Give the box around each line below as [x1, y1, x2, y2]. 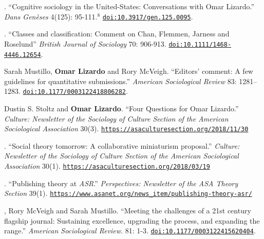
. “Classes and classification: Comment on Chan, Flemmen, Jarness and [4, 28, 230, 39]
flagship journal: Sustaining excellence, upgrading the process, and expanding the [4, 215, 260, 226]
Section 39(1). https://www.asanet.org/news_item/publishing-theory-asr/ [4, 188, 252, 198]
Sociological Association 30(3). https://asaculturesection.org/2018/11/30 [4, 123, 249, 134]
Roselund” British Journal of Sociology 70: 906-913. [4, 38, 166, 49]
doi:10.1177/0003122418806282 [23, 88, 126, 96]
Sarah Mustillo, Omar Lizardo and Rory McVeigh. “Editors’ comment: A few [4, 66, 253, 76]
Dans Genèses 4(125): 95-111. [4, 11, 98, 22]
